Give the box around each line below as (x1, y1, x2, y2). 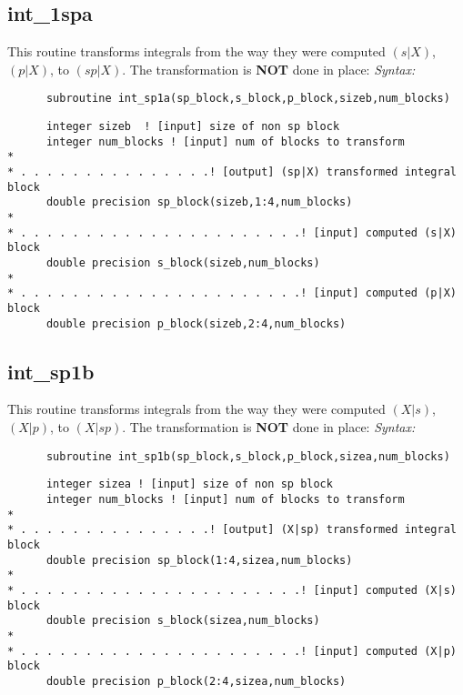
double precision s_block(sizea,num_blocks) (45, 614, 320, 628)
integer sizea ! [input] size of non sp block (45, 478, 333, 491)
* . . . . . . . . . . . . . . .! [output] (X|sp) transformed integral (7, 523, 457, 537)
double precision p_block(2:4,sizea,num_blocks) (45, 674, 347, 688)
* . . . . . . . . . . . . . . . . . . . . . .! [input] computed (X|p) (7, 644, 457, 658)
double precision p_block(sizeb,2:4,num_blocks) (45, 317, 347, 330)
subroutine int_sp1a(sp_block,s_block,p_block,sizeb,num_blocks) (45, 92, 450, 106)
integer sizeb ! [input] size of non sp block (45, 120, 340, 134)
